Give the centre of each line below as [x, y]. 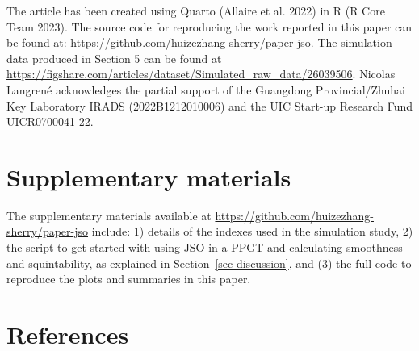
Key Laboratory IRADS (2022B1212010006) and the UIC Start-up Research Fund [210, 105]
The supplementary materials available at [109, 215]
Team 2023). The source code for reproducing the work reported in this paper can [209, 26]
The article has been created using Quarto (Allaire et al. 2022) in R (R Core [196, 10]
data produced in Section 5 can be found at [114, 58]
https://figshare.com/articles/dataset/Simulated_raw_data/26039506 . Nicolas [201, 74]
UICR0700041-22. [50, 121]
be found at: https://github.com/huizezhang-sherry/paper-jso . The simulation [199, 42]
